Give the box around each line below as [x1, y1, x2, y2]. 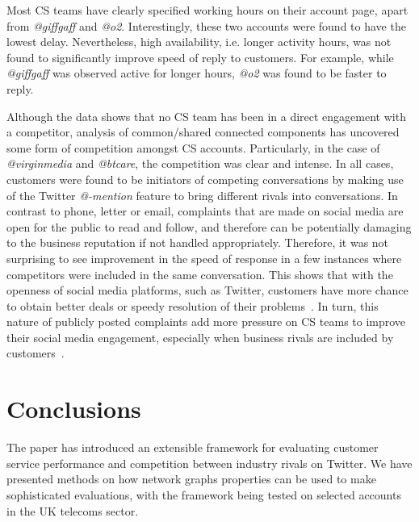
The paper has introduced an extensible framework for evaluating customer [6, 439, 379, 456]
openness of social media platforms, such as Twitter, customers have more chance [6, 282, 409, 299]
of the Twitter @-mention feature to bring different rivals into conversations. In [6, 186, 398, 203]
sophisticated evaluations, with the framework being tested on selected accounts [6, 486, 401, 503]
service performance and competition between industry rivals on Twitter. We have [6, 454, 413, 471]
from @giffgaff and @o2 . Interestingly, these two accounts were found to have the [6, 17, 406, 34]
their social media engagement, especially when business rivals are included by [6, 328, 394, 345]
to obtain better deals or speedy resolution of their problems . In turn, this [6, 297, 379, 314]
